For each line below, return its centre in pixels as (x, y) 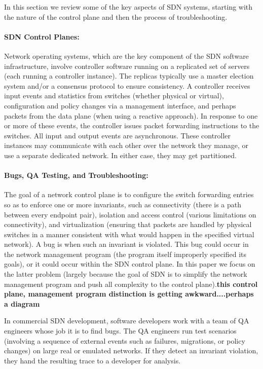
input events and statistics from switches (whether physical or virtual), (114, 96)
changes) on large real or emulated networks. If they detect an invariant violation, (131, 350)
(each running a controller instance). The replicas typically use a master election (129, 76)
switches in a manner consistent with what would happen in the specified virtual (129, 234)
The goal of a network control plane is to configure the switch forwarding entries (129, 194)
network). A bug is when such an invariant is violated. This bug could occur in (126, 244)
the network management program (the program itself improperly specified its (125, 254)
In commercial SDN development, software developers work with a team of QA (127, 321)
